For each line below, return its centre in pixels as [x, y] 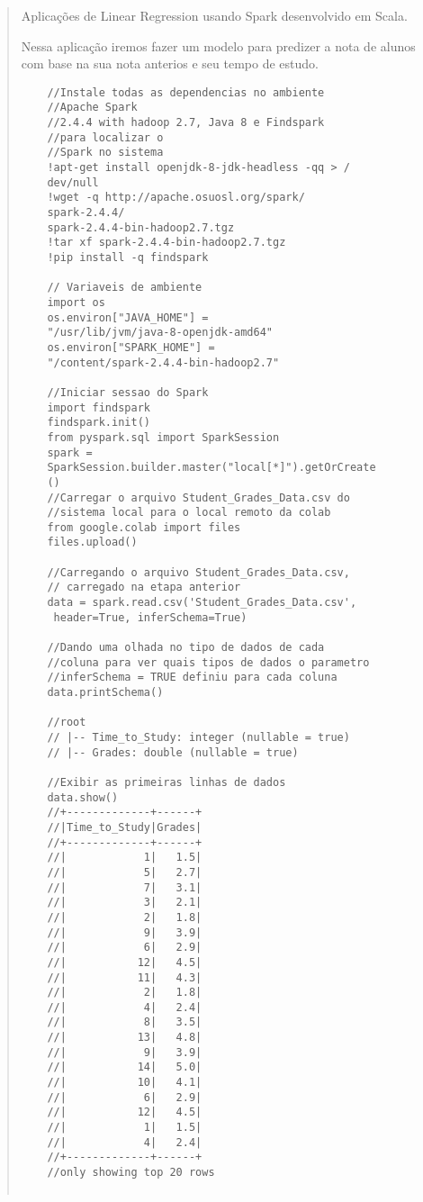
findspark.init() [99, 423]
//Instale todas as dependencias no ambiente [186, 92]
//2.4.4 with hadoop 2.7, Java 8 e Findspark [186, 123]
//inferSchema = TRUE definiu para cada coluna [192, 678]
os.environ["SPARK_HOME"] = [131, 347]
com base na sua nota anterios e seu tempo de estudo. [170, 63]
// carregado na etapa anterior [144, 587]
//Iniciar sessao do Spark [128, 392]
